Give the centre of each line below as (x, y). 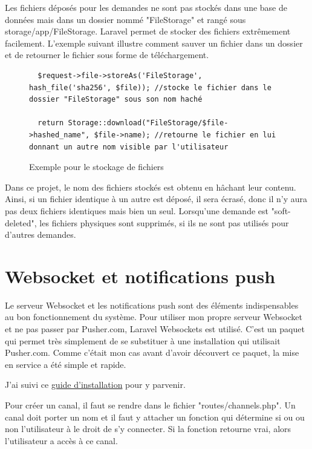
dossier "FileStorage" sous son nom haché (116, 100)
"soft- (281, 210)
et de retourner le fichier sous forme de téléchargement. (107, 55)
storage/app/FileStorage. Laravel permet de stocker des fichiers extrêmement (148, 31)
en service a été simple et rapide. (66, 364)
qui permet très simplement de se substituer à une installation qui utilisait (143, 340)
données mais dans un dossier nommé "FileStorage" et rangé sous (125, 19)
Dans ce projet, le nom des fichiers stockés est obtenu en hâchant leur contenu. (151, 187)
